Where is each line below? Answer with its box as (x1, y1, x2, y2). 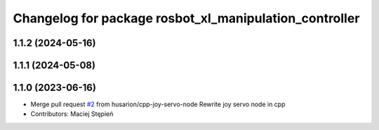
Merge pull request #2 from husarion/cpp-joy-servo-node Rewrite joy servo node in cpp (30, 100, 286, 108)
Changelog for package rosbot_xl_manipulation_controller (13, 10, 360, 26)
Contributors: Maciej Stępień (30, 110, 114, 118)
